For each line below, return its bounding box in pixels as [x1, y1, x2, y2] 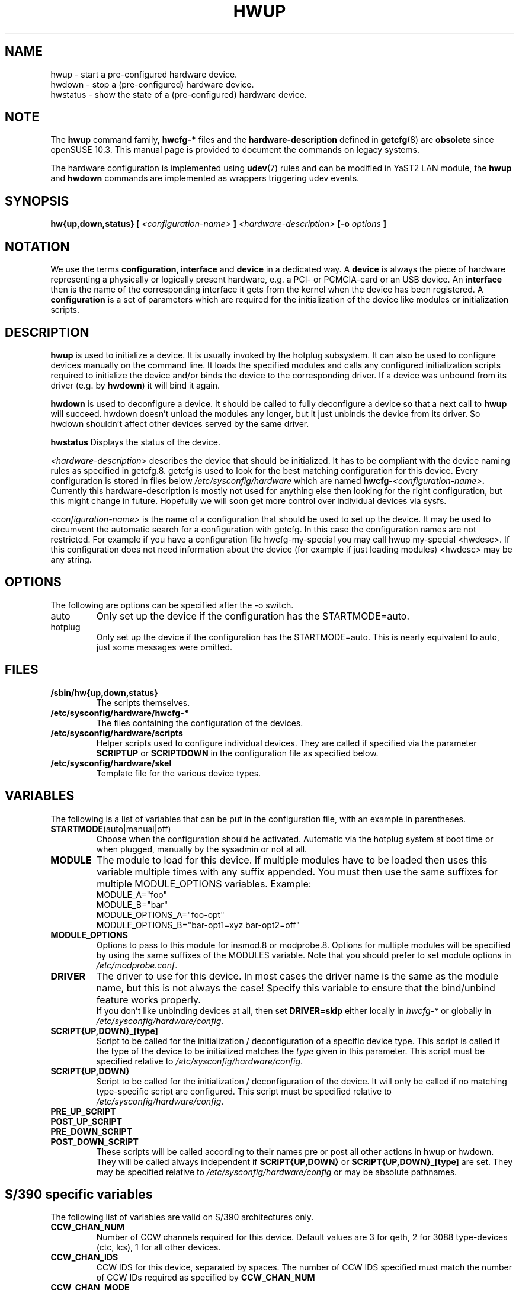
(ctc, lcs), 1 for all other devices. [96, 1242, 221, 1253]
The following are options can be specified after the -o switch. [50, 599, 294, 610]
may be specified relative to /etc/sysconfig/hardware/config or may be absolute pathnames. [96, 1166, 457, 1177]
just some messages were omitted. [96, 641, 233, 652]
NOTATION [5, 239, 70, 254]
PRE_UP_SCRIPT [50, 1106, 116, 1116]
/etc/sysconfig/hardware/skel [50, 758, 172, 768]
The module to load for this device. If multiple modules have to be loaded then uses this [97, 853, 488, 866]
